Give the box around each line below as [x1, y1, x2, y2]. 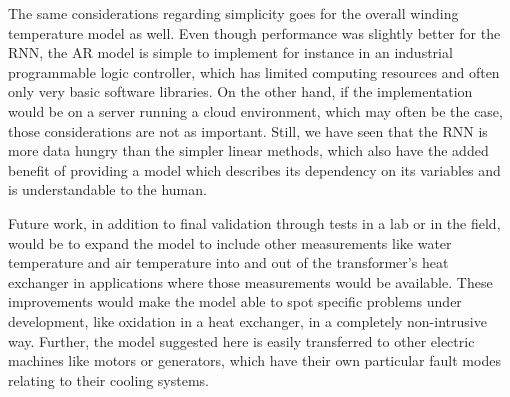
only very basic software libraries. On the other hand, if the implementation [8, 81, 473, 102]
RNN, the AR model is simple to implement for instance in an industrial [8, 42, 453, 63]
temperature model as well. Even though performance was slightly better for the [8, 22, 501, 43]
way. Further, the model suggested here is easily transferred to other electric [8, 330, 475, 351]
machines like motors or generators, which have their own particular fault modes [8, 350, 501, 371]
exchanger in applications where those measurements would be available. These [8, 271, 493, 292]
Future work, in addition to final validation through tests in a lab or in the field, [8, 212, 501, 233]
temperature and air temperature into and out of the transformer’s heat [8, 252, 449, 273]
